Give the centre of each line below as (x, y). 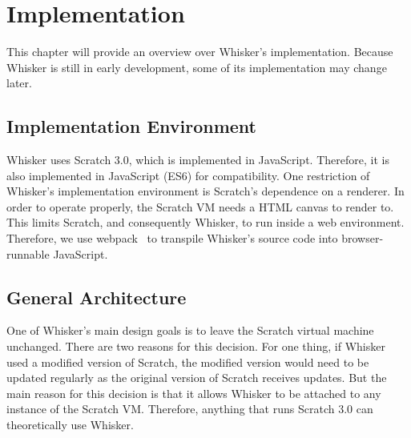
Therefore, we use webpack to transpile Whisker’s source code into (172, 238)
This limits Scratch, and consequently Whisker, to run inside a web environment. (205, 222)
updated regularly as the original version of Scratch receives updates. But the (197, 378)
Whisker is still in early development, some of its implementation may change (197, 67)
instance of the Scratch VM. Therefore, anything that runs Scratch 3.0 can (190, 409)
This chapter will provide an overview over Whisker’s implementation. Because (200, 52)
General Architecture (97, 297)
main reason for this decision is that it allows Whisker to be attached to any (194, 393)
